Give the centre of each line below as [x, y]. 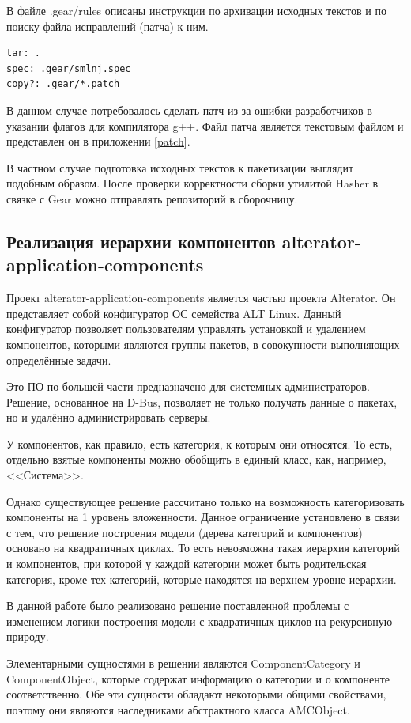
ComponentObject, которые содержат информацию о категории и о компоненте [198, 678]
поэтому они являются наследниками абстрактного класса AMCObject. [178, 709]
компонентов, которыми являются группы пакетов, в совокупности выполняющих [203, 344]
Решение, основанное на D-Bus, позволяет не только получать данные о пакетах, [202, 401]
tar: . [23, 53]
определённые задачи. [59, 360]
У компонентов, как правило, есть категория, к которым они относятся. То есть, [200, 443]
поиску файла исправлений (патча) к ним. [107, 26]
